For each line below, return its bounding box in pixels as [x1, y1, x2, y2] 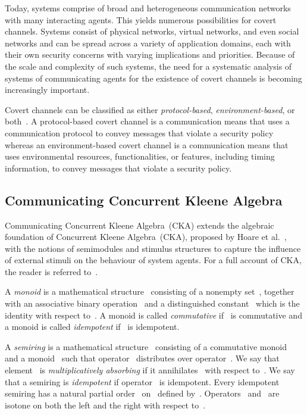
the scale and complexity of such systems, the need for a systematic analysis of [5, 60, 292, 72]
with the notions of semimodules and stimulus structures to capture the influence [5, 242, 301, 254]
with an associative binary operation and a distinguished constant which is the [5, 297, 300, 310]
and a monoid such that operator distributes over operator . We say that [5, 352, 280, 364]
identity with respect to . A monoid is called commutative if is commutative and [5, 308, 302, 321]
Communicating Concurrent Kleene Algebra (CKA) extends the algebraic [5, 219, 274, 231]
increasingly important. [5, 83, 90, 96]
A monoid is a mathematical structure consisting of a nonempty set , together [5, 285, 295, 298]
